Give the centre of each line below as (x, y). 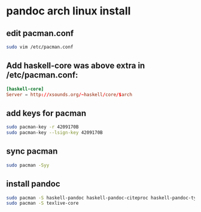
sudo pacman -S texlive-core (42, 203)
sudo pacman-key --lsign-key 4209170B (54, 133)
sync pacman (32, 151)
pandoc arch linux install (68, 11)
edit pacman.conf (40, 33)
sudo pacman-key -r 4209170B (42, 127)
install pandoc (33, 184)
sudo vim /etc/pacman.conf (40, 47)
